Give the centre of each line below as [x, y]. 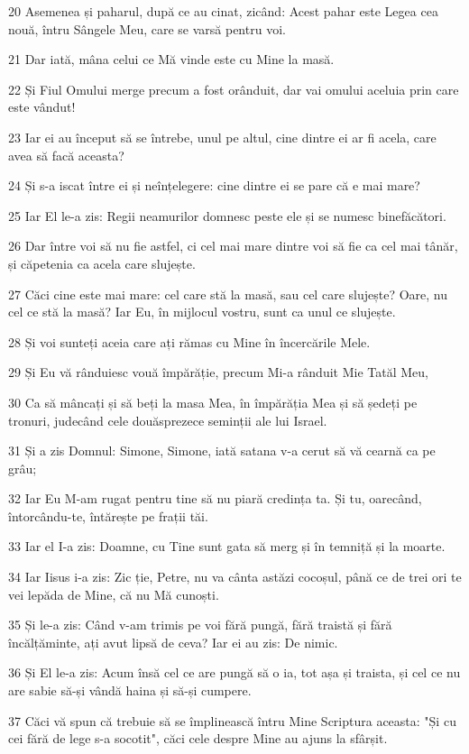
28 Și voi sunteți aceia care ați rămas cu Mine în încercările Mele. [189, 341]
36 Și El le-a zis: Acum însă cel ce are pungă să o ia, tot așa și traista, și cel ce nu [234, 672]
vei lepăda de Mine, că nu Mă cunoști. [114, 594]
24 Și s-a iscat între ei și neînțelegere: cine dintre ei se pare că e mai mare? [214, 185]
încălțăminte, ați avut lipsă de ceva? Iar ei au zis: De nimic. [173, 642]
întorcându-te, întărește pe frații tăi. [108, 515]
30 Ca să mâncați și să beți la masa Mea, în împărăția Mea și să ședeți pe [213, 402]
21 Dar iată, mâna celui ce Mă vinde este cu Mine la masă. [171, 59]
